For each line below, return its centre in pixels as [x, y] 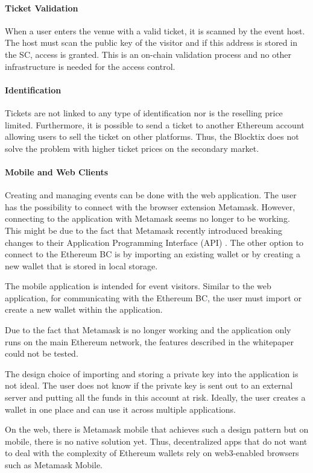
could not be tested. [42, 353]
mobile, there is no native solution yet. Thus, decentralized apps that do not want [156, 441]
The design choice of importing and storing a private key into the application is [152, 373]
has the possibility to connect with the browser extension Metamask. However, [150, 206]
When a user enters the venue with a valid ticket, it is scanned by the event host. [155, 30]
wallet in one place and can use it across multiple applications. [120, 409]
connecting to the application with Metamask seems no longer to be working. [147, 218]
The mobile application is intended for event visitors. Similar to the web [138, 286]
